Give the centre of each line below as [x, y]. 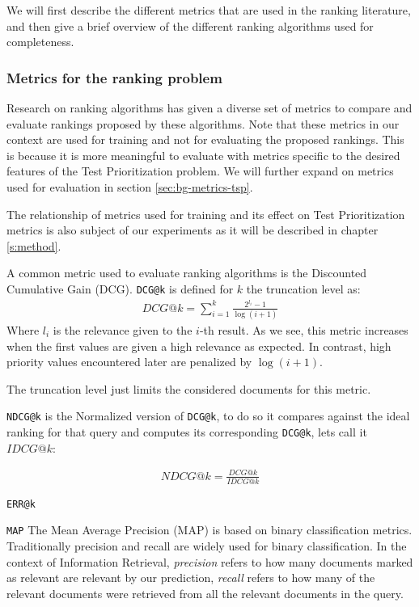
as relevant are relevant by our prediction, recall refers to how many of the [191, 577]
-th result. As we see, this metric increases [304, 330]
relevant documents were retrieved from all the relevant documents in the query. [205, 593]
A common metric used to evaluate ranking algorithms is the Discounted [187, 273]
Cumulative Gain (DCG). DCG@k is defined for [120, 288]
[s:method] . [34, 245]
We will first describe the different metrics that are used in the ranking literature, [209, 10]
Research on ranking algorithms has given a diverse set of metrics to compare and [209, 107]
